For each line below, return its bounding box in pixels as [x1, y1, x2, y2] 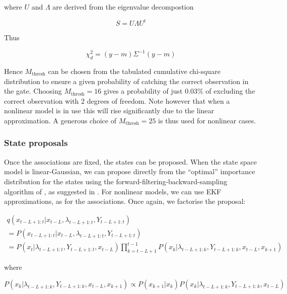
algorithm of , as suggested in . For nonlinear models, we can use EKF [4, 186, 222, 196]
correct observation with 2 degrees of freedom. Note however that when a [4, 95, 230, 106]
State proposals [4, 136, 68, 149]
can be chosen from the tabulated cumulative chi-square [48, 65, 221, 76]
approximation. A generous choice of [4, 115, 116, 125]
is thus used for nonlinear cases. [158, 115, 256, 125]
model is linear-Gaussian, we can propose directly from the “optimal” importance [4, 166, 255, 177]
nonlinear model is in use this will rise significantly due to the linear [4, 105, 214, 116]
